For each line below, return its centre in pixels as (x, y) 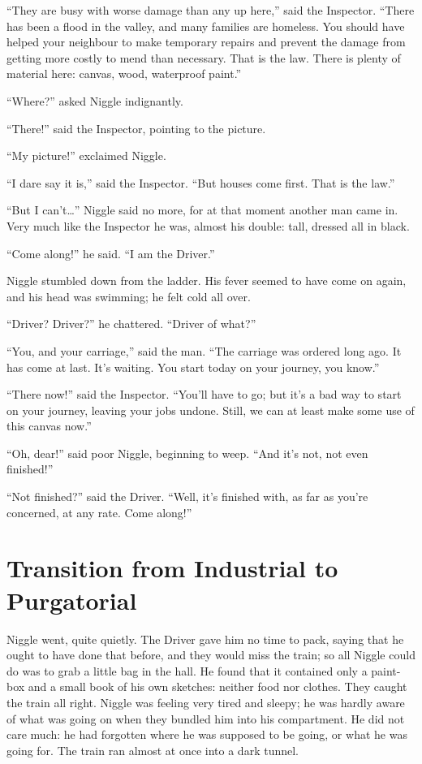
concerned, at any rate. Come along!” (99, 512)
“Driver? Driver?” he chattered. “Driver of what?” (131, 324)
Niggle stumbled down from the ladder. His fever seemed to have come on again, (207, 281)
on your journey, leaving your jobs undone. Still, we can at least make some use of (211, 410)
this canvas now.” (49, 426)
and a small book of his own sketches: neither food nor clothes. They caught (217, 686)
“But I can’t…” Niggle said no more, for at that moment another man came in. (202, 210)
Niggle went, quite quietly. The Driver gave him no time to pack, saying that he (205, 639)
